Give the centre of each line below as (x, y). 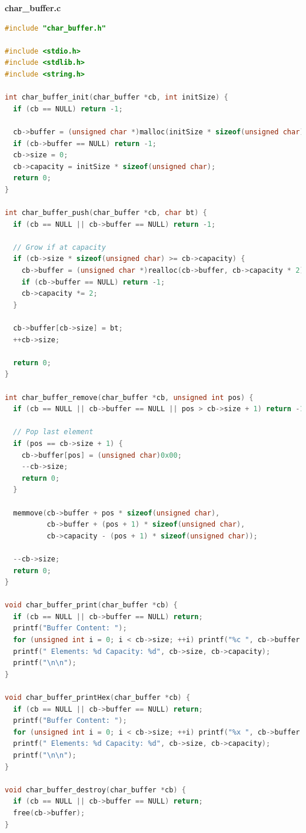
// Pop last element (53, 432)
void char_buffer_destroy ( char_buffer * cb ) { (95, 790)
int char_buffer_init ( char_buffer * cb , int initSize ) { (117, 97)
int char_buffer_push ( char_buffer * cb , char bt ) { (106, 213)
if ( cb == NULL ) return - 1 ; (68, 109)
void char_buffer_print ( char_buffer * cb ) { (91, 605)
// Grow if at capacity (59, 247)
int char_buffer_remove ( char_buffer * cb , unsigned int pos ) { (129, 397)
